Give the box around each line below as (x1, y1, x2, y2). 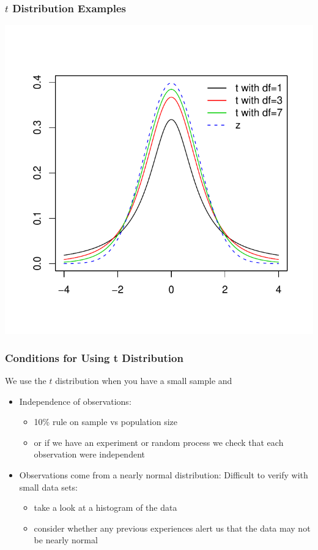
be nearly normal (34, 533, 98, 546)
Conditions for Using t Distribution (5, 350, 183, 365)
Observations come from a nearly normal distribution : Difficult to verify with (19, 469, 308, 481)
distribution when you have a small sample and (55, 374, 232, 387)
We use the (5, 374, 46, 387)
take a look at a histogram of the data (34, 501, 177, 514)
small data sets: (19, 480, 78, 493)
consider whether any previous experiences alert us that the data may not (34, 521, 311, 534)
